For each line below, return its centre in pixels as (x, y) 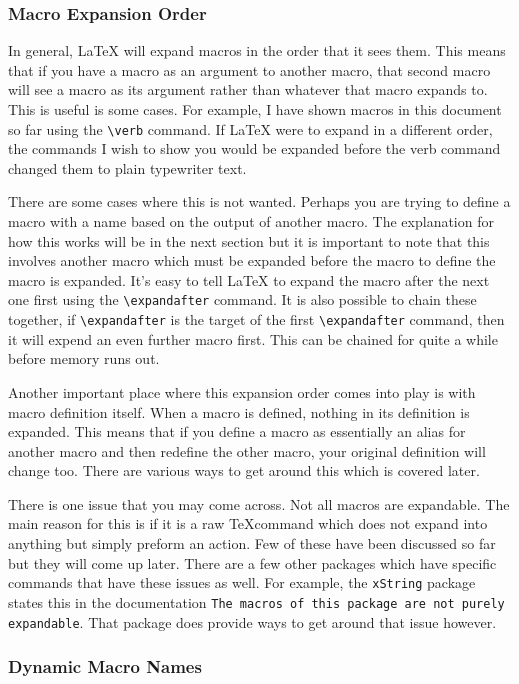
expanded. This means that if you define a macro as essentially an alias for (237, 431)
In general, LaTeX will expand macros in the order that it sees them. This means (257, 50)
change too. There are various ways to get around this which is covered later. (244, 470)
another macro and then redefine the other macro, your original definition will (247, 450)
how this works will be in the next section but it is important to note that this (249, 240)
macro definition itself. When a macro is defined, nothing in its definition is (239, 411)
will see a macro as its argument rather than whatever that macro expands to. (248, 89)
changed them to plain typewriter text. (127, 167)
